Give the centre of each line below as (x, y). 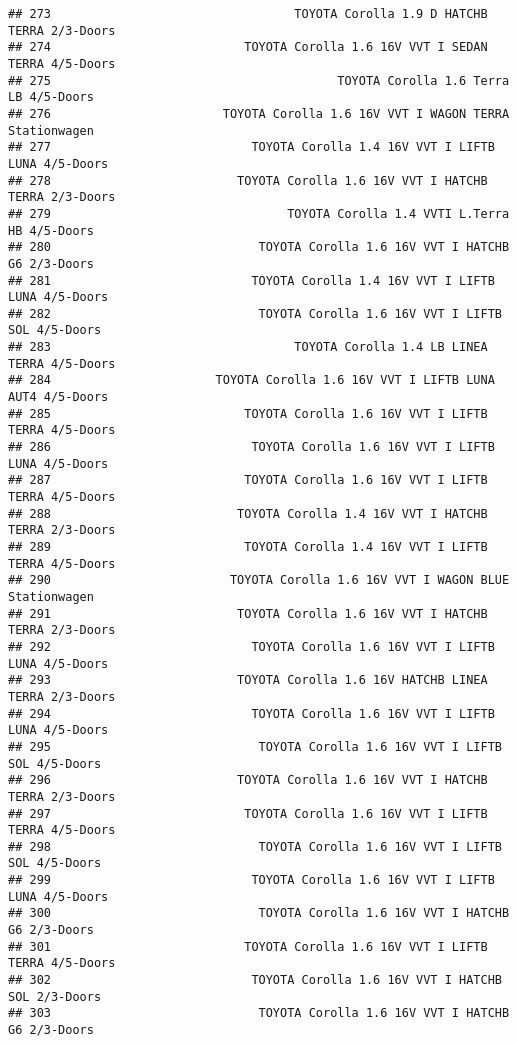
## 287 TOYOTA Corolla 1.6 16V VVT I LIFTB (248, 480)
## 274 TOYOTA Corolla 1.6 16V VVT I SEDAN (248, 47)
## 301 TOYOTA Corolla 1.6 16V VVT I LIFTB (248, 946)
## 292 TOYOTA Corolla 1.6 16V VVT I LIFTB (251, 646)
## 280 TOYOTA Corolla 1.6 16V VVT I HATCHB (259, 247)
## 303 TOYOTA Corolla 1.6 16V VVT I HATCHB (259, 1013)
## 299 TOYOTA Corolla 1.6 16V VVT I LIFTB (251, 880)
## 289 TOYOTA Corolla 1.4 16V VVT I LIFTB (248, 547)
